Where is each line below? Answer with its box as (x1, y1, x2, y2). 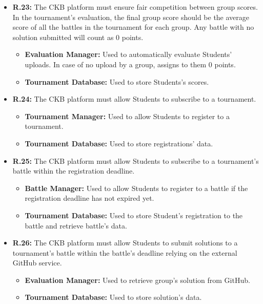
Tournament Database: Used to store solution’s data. (25, 292, 202, 302)
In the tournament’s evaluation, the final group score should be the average (12, 11, 250, 22)
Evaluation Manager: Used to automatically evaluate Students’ (25, 49, 232, 60)
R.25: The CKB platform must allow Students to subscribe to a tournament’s (12, 155, 259, 166)
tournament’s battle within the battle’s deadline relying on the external (12, 247, 237, 258)
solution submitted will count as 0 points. (12, 31, 144, 42)
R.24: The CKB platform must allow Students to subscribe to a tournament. (12, 93, 256, 104)
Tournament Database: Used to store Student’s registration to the (25, 210, 243, 220)
